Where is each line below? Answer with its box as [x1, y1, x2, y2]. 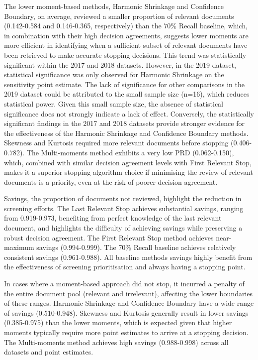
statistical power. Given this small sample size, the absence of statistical [4, 98, 223, 109]
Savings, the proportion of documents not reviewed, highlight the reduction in [4, 193, 242, 204]
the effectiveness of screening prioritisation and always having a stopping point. [4, 261, 246, 272]
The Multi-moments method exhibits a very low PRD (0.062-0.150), [26, 147, 234, 157]
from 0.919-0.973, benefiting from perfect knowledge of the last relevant [4, 213, 222, 223]
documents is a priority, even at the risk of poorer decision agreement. [4, 176, 218, 187]
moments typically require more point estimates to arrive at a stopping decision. [4, 327, 249, 337]
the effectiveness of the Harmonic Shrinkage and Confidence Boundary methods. [4, 127, 249, 138]
